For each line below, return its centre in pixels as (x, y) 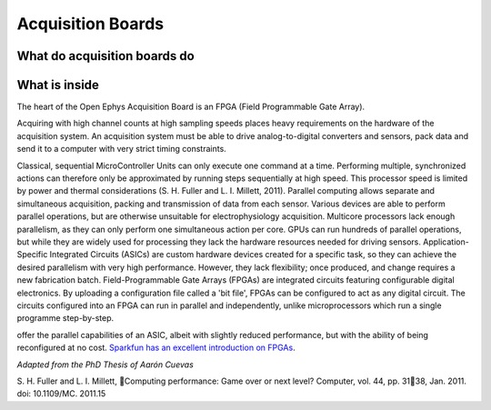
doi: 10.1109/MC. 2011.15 (61, 394)
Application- (446, 242)
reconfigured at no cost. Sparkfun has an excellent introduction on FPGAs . (156, 348)
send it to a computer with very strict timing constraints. (121, 149)
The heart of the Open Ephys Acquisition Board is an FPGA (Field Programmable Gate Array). (191, 107)
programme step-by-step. (65, 318)
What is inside (58, 85)
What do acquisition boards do (105, 56)
